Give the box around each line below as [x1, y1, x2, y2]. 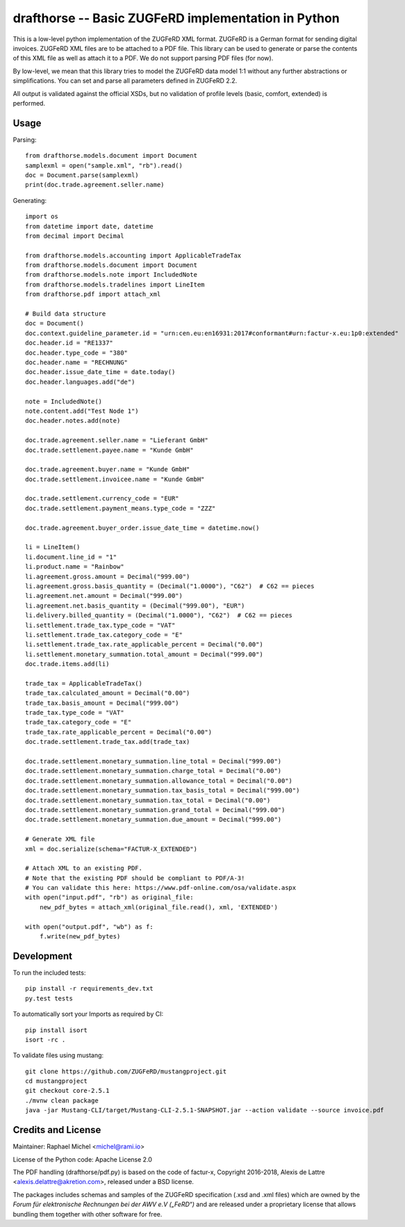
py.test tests [25, 994, 73, 1002]
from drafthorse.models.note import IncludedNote [25, 271, 198, 279]
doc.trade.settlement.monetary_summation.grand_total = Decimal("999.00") [25, 806, 286, 813]
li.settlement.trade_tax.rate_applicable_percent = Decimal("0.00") [25, 640, 263, 649]
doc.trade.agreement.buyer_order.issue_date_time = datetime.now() [25, 523, 260, 532]
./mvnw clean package [25, 1096, 99, 1105]
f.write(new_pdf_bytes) [39, 932, 121, 941]
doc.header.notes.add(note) [25, 417, 121, 425]
